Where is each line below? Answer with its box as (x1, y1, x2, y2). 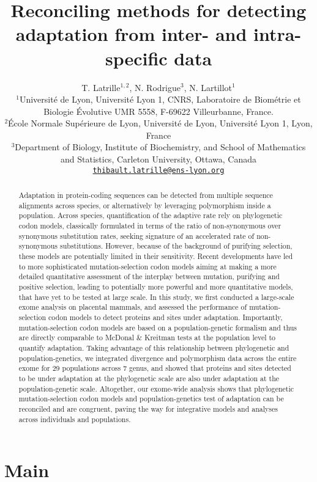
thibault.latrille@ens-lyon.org (92, 166, 225, 175)
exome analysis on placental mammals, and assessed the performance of (18, 302, 247, 312)
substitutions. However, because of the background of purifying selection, (59, 241, 293, 251)
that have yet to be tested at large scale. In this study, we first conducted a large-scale (18, 291, 294, 302)
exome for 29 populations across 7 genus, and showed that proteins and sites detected (18, 363, 291, 373)
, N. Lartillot (184, 81, 233, 93)
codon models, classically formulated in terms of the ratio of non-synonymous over (18, 221, 282, 231)
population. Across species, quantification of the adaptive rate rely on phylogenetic (18, 210, 283, 221)
